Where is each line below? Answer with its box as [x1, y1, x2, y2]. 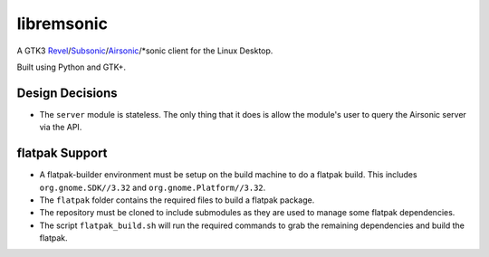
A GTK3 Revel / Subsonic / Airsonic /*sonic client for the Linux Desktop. [16, 45, 273, 56]
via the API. [39, 122, 82, 133]
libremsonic [16, 14, 109, 33]
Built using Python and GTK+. [16, 62, 127, 72]
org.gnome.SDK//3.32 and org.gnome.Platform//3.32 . [39, 182, 266, 193]
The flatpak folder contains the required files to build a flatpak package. [39, 195, 315, 205]
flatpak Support [16, 146, 108, 161]
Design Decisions [16, 85, 118, 100]
